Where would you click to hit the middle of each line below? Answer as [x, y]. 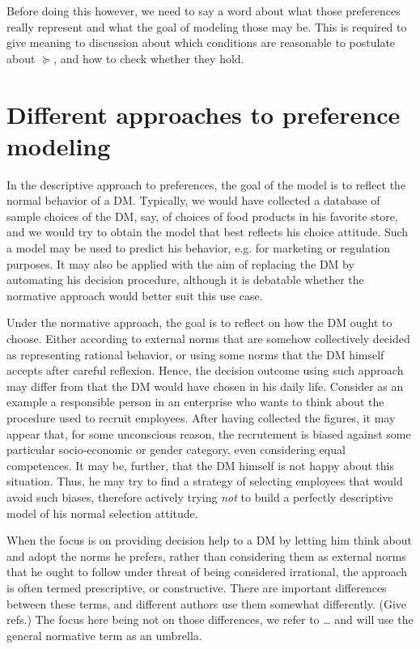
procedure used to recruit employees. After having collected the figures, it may [201, 418]
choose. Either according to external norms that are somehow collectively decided [208, 339]
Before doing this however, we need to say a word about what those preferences [204, 11]
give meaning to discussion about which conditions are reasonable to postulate [201, 42]
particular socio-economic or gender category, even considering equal [176, 450]
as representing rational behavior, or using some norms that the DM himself [195, 354]
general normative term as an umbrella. [104, 635]
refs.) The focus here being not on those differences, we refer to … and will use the [210, 619]
